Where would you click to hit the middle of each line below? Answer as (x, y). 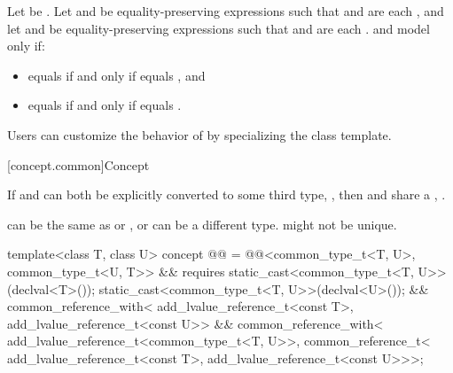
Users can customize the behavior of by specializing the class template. (199, 134)
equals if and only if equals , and (117, 75)
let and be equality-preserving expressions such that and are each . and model (219, 28)
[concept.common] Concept (78, 164)
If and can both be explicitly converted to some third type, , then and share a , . (226, 194)
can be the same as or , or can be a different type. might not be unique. (202, 224)
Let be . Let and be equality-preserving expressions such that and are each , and (226, 11)
